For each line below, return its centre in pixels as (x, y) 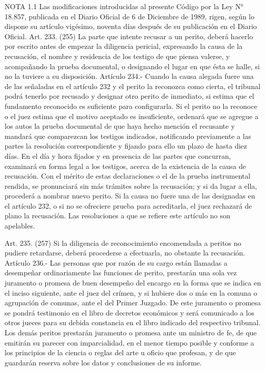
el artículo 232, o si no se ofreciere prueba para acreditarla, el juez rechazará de (128, 205)
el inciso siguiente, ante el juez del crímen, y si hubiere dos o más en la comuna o (131, 292)
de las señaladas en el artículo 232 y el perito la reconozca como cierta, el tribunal (132, 86)
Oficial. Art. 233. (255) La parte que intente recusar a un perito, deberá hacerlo (129, 36)
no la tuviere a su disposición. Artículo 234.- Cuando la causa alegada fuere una (129, 76)
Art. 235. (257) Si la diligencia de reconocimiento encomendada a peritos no (123, 242)
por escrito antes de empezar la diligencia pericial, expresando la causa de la (124, 46)
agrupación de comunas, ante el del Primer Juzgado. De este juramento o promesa (133, 303)
